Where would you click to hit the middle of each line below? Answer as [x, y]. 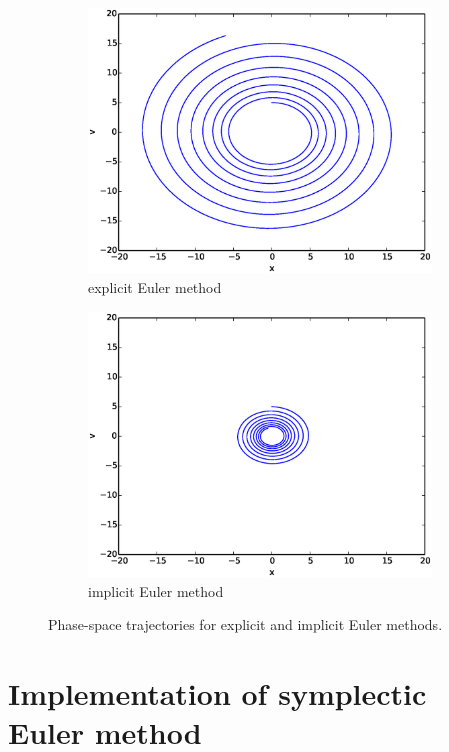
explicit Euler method [155, 286]
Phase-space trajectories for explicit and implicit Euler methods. [245, 624]
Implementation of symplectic [217, 692]
